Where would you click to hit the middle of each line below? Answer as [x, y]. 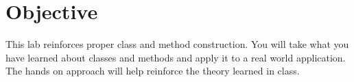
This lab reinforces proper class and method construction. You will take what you [177, 44]
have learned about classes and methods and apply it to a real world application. [176, 57]
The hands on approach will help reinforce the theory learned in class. [153, 71]
